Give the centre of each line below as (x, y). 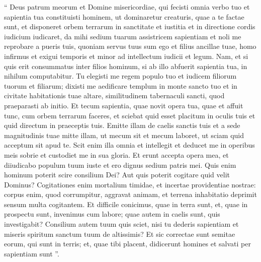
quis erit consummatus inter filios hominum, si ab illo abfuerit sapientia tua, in (126, 66)
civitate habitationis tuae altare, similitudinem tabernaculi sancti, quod (114, 95)
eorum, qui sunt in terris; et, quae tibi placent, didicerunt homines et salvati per (127, 244)
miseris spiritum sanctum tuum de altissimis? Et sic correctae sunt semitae (120, 234)
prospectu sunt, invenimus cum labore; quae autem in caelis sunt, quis (112, 214)
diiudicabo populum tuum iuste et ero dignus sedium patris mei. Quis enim (120, 165)
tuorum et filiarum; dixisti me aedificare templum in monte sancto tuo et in (121, 85)
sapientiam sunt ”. (32, 253)
